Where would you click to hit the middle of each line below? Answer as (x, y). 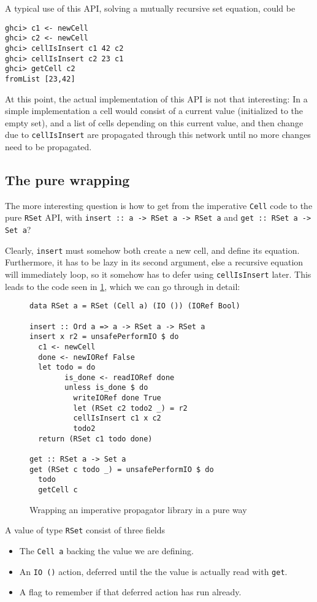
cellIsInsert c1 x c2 (117, 418)
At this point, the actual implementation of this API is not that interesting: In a (156, 98)
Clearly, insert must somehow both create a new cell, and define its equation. (152, 250)
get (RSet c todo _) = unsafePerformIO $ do (122, 469)
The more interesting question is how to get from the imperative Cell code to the (159, 205)
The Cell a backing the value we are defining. (106, 550)
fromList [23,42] (40, 79)
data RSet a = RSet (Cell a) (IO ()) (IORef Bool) (135, 306)
